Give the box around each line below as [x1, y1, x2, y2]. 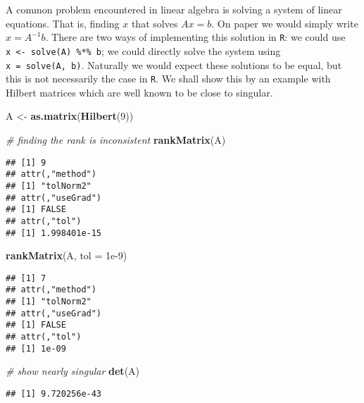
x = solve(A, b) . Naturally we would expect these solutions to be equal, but [6, 57, 342, 72]
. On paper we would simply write [211, 15, 358, 30]
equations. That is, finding [6, 15, 120, 30]
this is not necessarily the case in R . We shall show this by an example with [6, 71, 331, 86]
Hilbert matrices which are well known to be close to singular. [6, 85, 273, 99]
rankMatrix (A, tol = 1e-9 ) [6, 248, 127, 263]
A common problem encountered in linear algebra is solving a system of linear [6, 2, 342, 16]
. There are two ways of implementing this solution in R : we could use [45, 30, 346, 44]
